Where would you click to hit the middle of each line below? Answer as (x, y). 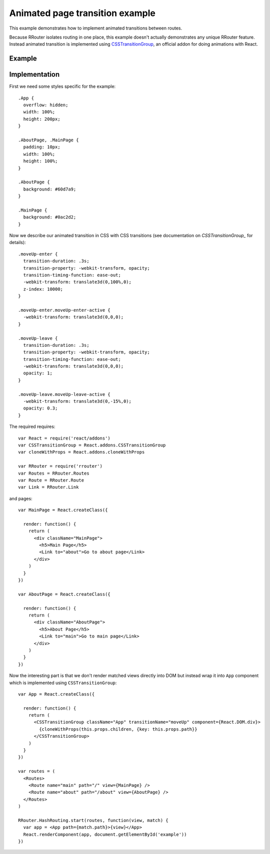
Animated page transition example (82, 13)
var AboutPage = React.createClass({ (64, 594)
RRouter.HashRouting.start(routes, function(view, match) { (93, 820)
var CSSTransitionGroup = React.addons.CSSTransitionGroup (92, 445)
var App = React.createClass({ (56, 694)
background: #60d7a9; (50, 189)
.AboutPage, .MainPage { (48, 140)
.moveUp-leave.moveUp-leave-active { (64, 394)
